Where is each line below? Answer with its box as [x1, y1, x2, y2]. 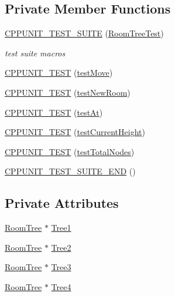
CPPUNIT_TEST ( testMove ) [5, 66, 113, 79]
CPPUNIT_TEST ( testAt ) [5, 106, 103, 118]
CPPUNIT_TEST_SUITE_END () [5, 165, 136, 177]
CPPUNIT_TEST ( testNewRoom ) [5, 86, 131, 98]
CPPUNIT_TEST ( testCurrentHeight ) [5, 126, 145, 138]
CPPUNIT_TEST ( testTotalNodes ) [5, 145, 135, 157]
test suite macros [5, 46, 66, 59]
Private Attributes [5, 194, 119, 212]
